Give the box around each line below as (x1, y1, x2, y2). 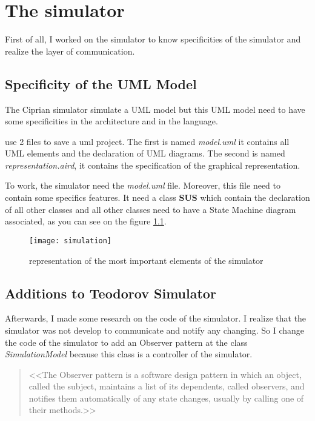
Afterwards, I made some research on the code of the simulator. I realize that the (5, 312, 307, 325)
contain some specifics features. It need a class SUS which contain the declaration (5, 191, 310, 204)
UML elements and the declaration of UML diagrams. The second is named (5, 147, 285, 160)
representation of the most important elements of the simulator (29, 254, 264, 266)
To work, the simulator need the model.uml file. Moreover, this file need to (5, 179, 280, 192)
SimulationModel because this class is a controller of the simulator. (5, 348, 253, 360)
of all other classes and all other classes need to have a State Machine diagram (5, 203, 296, 215)
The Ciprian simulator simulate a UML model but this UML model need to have (5, 103, 305, 115)
